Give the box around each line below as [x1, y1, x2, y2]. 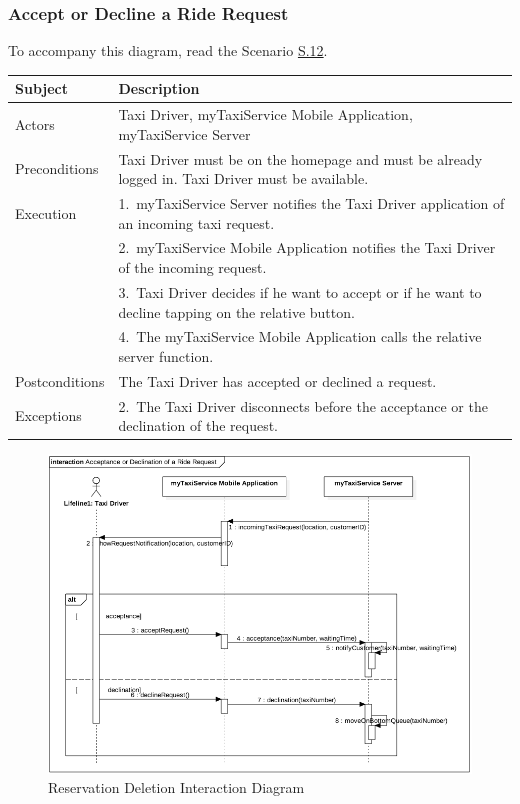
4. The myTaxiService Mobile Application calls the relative [118, 326, 482, 347]
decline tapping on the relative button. [118, 301, 355, 322]
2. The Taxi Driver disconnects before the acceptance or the [118, 395, 488, 416]
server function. [118, 345, 214, 366]
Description [118, 78, 200, 99]
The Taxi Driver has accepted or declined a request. [118, 370, 437, 391]
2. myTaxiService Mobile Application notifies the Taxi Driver [118, 237, 496, 258]
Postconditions [15, 370, 105, 391]
